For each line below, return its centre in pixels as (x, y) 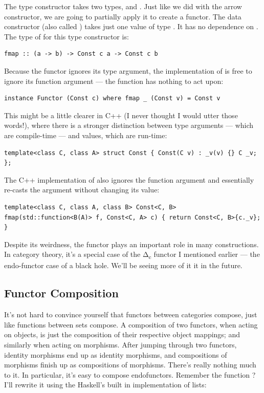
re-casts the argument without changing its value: (82, 190)
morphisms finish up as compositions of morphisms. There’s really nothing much (130, 365)
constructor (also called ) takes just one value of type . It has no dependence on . (131, 26)
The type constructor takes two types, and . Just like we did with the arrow (123, 6)
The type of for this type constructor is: (67, 36)
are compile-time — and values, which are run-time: (86, 135)
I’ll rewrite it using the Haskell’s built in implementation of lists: (105, 385)
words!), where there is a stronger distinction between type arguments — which (129, 125)
